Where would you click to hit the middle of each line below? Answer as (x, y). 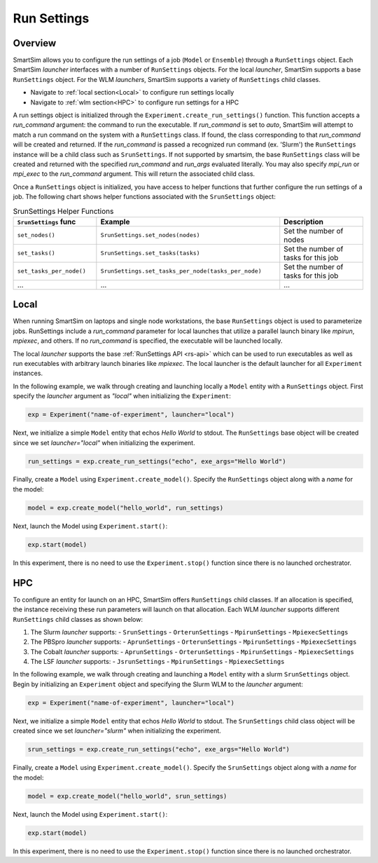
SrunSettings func (47, 222)
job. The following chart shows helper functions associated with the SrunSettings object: (144, 197)
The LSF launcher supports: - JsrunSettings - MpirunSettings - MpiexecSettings (157, 662)
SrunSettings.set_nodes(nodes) (150, 235)
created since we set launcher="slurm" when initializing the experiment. (117, 731)
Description (303, 222)
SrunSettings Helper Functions (63, 211)
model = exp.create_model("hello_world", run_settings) (126, 508)
